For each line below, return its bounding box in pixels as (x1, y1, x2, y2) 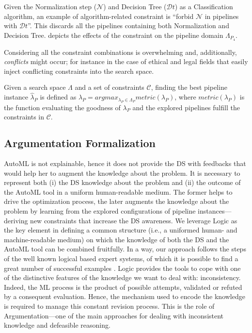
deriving (4, 215, 28, 225)
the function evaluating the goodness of (4, 102, 121, 112)
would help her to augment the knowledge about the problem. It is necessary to (4, 167, 240, 178)
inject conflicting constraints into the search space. (4, 66, 154, 76)
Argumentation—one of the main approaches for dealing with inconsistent (4, 310, 224, 320)
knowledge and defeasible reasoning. (4, 320, 110, 330)
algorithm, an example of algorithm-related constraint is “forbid (4, 11, 194, 21)
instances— (198, 206, 232, 216)
